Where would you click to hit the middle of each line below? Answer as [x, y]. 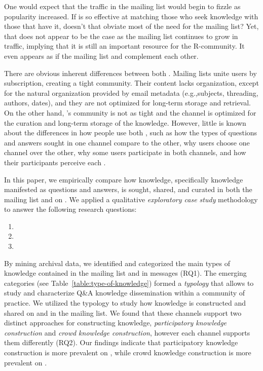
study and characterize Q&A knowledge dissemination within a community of [125, 293]
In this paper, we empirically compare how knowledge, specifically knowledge [124, 179]
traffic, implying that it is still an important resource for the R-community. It [124, 46]
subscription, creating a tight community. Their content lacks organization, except [131, 83]
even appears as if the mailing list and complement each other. [101, 55]
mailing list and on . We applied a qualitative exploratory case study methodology [131, 199]
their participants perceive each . [55, 162]
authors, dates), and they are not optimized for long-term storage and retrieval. [128, 103]
